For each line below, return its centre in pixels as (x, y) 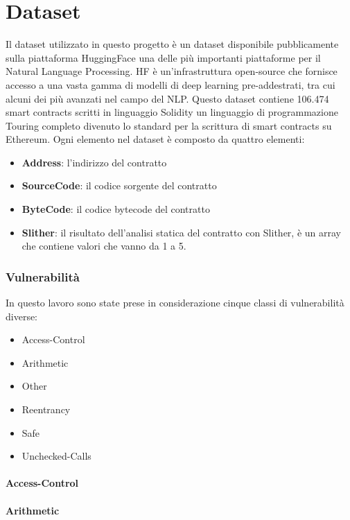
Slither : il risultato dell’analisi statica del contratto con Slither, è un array (181, 232)
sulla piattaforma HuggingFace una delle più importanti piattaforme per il (163, 57)
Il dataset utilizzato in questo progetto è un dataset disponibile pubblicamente (172, 44)
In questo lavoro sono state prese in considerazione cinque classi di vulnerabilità (175, 303)
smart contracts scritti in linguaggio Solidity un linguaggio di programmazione (172, 112)
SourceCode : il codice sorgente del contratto (119, 185)
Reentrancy (46, 409)
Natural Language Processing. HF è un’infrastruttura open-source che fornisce (172, 71)
